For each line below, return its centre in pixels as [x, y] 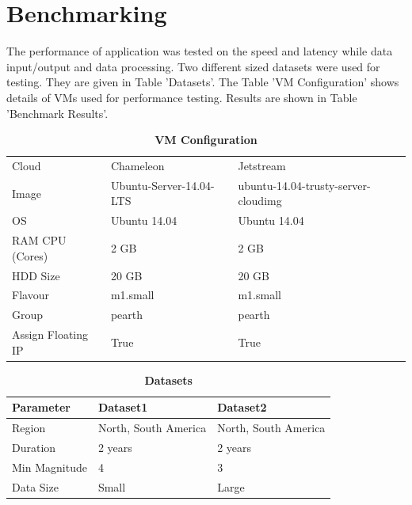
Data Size [35, 486]
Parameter [41, 407]
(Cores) [30, 255]
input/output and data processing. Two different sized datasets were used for [193, 66]
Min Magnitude [50, 467]
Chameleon [137, 165]
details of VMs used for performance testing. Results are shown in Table [182, 97]
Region [29, 428]
